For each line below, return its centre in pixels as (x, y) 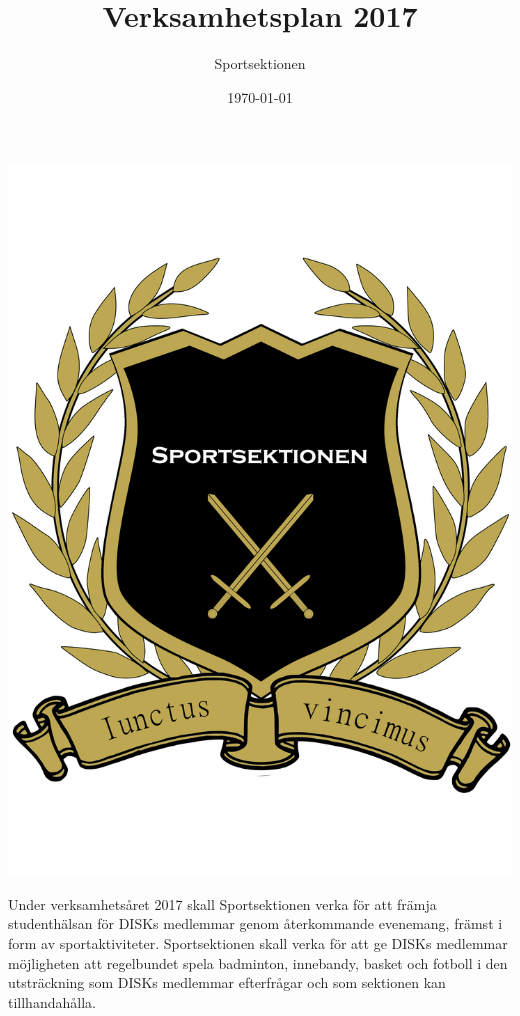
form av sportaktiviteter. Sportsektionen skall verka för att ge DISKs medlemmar (258, 942)
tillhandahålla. (52, 1001)
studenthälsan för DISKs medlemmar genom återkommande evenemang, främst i (255, 923)
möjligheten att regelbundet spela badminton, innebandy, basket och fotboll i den (258, 962)
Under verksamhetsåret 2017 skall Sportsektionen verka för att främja (222, 903)
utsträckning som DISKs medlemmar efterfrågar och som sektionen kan (227, 982)
